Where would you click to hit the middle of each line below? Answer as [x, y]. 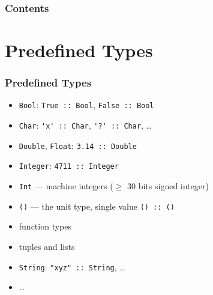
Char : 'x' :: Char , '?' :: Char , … [85, 125]
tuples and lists [47, 246]
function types [45, 226]
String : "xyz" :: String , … [72, 266]
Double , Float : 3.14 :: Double [78, 145]
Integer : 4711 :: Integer [69, 166]
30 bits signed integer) [168, 186]
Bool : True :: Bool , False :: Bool [86, 105]
